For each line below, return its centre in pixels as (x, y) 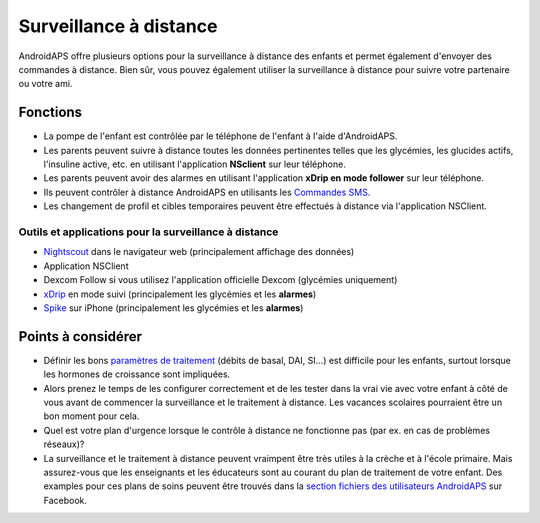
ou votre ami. (45, 84)
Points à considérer (80, 336)
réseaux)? (64, 444)
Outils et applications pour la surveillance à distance (148, 232)
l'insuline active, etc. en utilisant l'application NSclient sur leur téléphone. (195, 164)
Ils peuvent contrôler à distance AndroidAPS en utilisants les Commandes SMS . (207, 192)
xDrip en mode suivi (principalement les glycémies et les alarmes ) (180, 294)
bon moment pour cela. (91, 416)
